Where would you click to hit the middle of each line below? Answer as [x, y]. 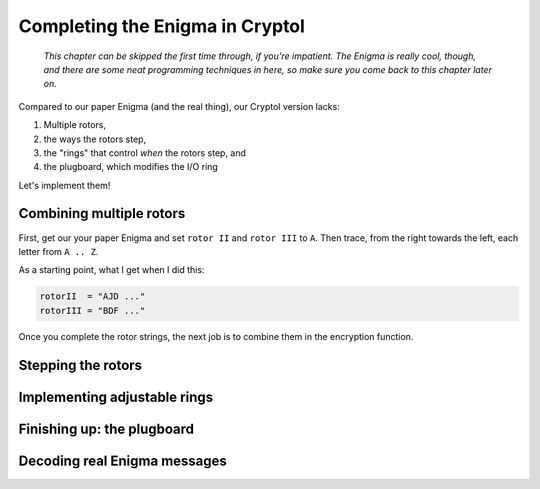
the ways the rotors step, [95, 139]
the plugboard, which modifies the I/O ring [131, 167]
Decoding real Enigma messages [122, 460]
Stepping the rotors [80, 365]
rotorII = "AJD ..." [92, 296]
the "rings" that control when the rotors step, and [145, 152]
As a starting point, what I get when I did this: [111, 270]
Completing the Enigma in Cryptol [161, 26]
